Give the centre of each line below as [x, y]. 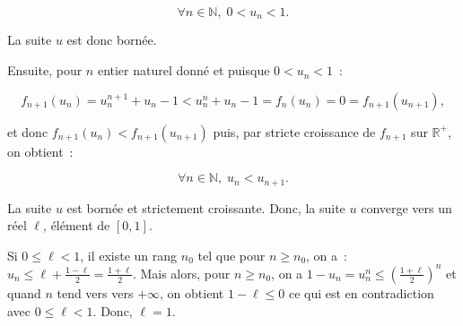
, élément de [77, 225]
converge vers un [406, 207]
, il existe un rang [129, 255]
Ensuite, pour [45, 70]
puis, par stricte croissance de [294, 131]
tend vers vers [95, 292]
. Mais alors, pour [181, 273]
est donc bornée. [112, 40]
